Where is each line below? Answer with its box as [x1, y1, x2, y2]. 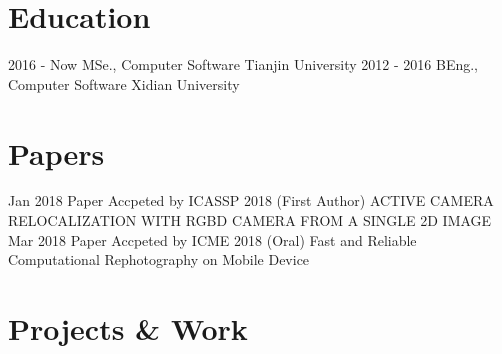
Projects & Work [8, 308, 248, 348]
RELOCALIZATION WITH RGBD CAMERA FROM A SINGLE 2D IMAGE [8, 210, 492, 231]
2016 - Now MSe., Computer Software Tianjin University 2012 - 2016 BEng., [8, 54, 479, 75]
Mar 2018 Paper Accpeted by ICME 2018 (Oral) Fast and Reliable [8, 229, 417, 250]
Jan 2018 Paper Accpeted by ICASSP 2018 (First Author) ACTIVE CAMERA [8, 190, 494, 211]
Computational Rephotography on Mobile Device [8, 249, 310, 270]
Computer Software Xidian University [8, 73, 240, 94]
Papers [8, 132, 105, 173]
